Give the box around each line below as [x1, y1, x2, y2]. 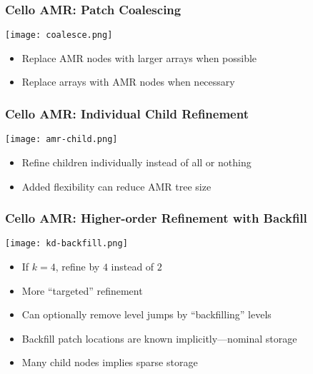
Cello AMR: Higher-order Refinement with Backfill [5, 209, 307, 227]
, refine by [55, 259, 100, 273]
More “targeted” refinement [21, 283, 143, 298]
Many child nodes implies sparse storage [21, 355, 198, 370]
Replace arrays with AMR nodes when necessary [21, 74, 235, 89]
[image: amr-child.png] [5, 134, 118, 145]
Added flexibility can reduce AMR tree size [21, 178, 212, 193]
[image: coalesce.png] [5, 30, 113, 41]
